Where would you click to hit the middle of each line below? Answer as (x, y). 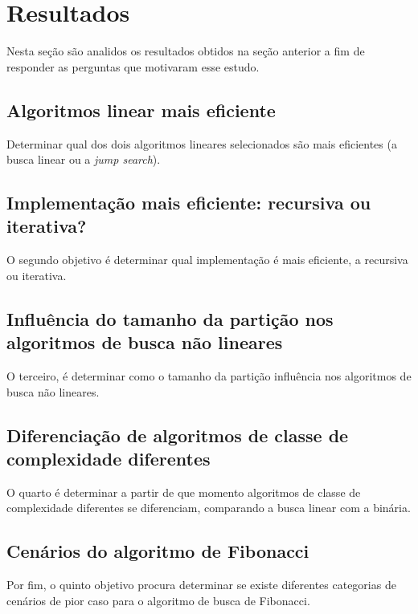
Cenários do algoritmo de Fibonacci (158, 551)
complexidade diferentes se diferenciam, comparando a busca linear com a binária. (209, 508)
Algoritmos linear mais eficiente (141, 110)
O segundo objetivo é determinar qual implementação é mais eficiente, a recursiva (207, 260)
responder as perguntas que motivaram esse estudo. (133, 66)
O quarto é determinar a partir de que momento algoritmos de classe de (184, 492)
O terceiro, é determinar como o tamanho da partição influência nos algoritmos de (209, 376)
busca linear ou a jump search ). (84, 159)
